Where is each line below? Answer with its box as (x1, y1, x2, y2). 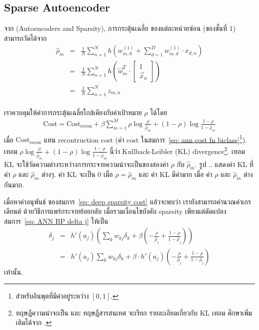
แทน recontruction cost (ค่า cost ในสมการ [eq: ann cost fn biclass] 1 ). (43, 133, 247, 145)
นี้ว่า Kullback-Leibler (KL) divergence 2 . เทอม (110, 145, 245, 156)
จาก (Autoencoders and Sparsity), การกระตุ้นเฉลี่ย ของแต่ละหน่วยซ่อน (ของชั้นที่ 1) (4, 23, 236, 33)
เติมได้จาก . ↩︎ (15, 317, 52, 328)
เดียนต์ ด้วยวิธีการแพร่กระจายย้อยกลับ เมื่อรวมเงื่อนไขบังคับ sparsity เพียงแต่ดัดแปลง (4, 206, 227, 216)
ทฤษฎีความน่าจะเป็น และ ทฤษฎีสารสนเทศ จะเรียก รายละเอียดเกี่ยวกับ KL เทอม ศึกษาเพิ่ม (15, 307, 252, 318)
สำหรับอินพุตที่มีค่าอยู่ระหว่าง (15, 291, 89, 301)
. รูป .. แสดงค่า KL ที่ (195, 159, 254, 169)
